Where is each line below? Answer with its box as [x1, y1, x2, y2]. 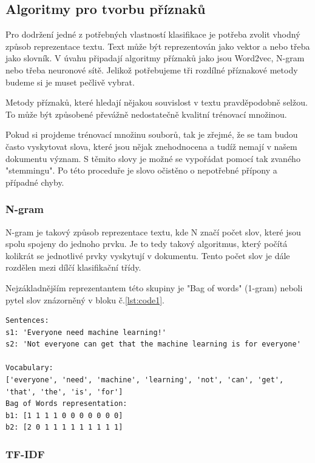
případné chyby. [5, 175, 64, 188]
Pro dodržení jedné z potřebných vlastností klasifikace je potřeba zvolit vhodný [5, 28, 300, 41]
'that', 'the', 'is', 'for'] [5, 387, 123, 396]
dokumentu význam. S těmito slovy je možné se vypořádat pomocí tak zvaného [5, 152, 300, 164]
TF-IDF [5, 446, 45, 461]
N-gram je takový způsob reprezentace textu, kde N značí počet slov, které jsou [5, 225, 301, 238]
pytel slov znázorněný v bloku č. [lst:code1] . [5, 293, 164, 306]
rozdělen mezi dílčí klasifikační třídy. [5, 261, 141, 274]
